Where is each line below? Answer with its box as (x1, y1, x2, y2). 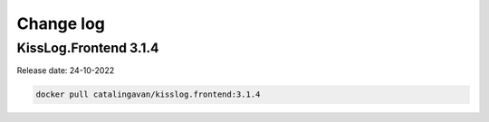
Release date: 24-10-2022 (16, 65, 115, 76)
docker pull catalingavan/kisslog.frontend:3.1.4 (35, 89, 261, 99)
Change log (16, 14, 106, 33)
